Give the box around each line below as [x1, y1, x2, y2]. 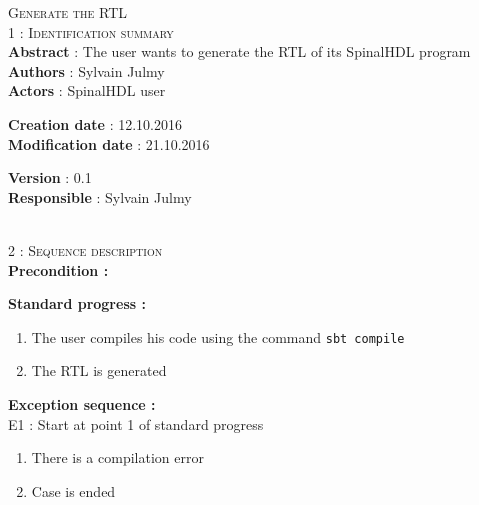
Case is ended [31, 480, 116, 501]
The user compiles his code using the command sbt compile [31, 326, 405, 347]
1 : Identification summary [8, 21, 174, 42]
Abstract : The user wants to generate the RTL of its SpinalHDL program [8, 41, 471, 62]
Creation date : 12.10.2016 [8, 113, 182, 134]
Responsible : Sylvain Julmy [8, 186, 192, 207]
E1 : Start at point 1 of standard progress [8, 413, 264, 434]
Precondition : [8, 259, 109, 280]
